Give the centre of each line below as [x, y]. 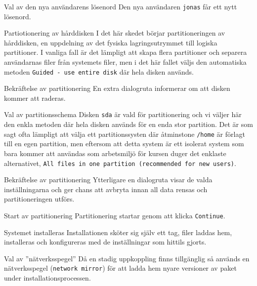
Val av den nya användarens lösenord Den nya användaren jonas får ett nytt [121, 6]
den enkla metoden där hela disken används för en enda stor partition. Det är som [128, 124]
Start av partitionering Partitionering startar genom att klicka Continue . [115, 215]
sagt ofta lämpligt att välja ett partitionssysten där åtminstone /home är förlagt [125, 134]
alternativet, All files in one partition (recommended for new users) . [120, 163]
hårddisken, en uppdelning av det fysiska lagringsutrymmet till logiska [111, 42]
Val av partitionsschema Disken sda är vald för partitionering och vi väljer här [123, 114]
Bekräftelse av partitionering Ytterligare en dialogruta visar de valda [108, 180]
